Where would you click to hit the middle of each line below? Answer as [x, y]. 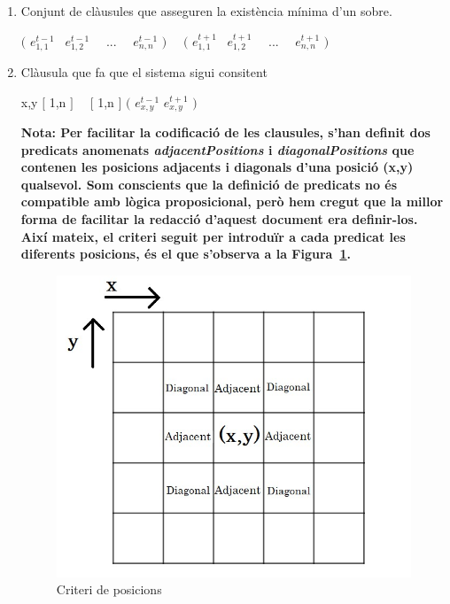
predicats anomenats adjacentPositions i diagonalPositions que [217, 149]
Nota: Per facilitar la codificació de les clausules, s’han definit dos [225, 132]
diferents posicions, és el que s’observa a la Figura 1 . [186, 254]
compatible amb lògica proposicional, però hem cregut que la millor [232, 201]
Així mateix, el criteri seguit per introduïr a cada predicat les [213, 236]
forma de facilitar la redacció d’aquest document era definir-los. [219, 219]
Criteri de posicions [109, 589]
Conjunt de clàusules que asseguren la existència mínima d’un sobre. [206, 11]
